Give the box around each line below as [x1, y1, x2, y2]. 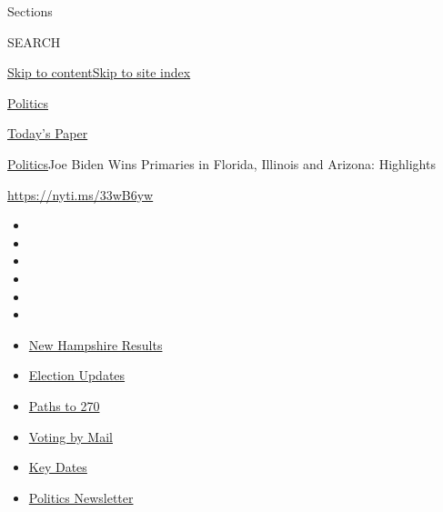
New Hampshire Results [28, 335, 163, 354]
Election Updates [28, 366, 126, 385]
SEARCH [7, 32, 61, 51]
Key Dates [28, 457, 87, 477]
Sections [7, 2, 53, 20]
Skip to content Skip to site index [7, 63, 191, 82]
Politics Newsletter [28, 487, 134, 507]
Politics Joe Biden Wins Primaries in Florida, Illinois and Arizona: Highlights [7, 154, 436, 173]
